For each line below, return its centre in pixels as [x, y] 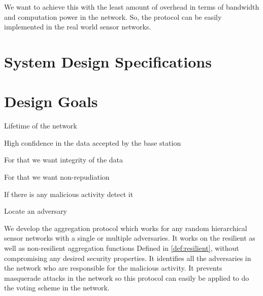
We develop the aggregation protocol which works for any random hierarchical [126, 228]
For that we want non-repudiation [57, 177]
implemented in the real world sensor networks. [78, 27]
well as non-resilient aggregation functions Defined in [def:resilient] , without [122, 248]
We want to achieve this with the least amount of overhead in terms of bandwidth [132, 7]
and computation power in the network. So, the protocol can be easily [113, 17]
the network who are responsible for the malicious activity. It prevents [113, 268]
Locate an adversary [36, 211]
